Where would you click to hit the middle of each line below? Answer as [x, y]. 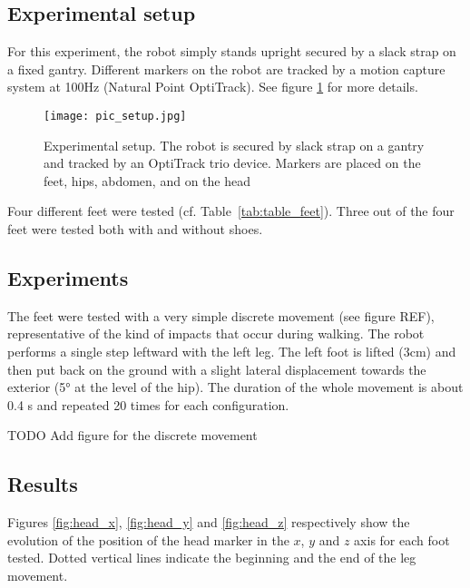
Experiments [68, 278]
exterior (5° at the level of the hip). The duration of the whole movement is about [235, 387]
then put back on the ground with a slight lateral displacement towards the [217, 369]
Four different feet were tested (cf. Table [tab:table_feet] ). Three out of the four [231, 211]
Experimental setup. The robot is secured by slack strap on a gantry [234, 145]
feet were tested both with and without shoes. [135, 229]
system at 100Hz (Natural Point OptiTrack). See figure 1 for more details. [213, 87]
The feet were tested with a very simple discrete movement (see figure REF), [221, 315]
